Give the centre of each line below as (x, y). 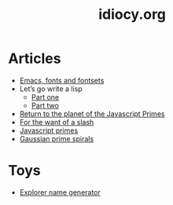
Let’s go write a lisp (51, 89)
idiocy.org (132, 15)
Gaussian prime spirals (57, 138)
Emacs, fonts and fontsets (62, 80)
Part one (45, 97)
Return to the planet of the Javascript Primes (92, 113)
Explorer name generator (60, 192)
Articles (35, 59)
